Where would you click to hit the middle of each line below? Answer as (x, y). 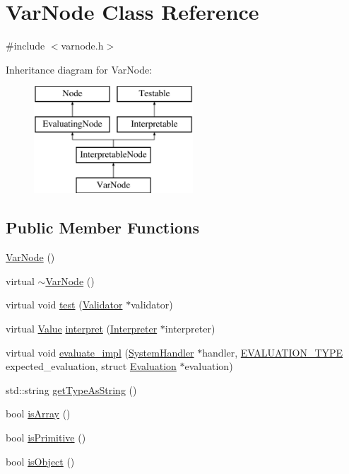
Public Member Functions (102, 227)
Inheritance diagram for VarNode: (79, 69)
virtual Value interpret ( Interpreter (82, 329)
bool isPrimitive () (46, 438)
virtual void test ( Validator (64, 305)
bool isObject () (40, 461)
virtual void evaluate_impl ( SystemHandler (100, 352)
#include (25, 46)
